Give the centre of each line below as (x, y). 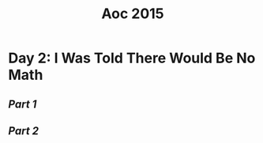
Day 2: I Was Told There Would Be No (132, 58)
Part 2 (24, 131)
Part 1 (23, 104)
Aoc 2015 (133, 14)
